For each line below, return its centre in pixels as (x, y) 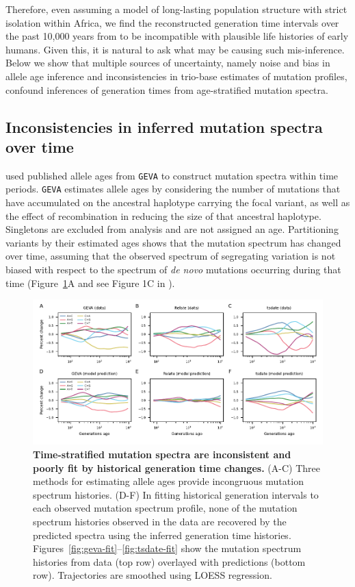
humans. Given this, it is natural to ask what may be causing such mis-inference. (175, 49)
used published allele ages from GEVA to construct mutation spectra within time (172, 175)
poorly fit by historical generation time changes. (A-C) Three (176, 467)
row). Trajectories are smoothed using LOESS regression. (153, 575)
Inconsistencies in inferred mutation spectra (164, 126)
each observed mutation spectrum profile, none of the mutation (165, 508)
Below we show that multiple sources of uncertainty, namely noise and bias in (168, 63)
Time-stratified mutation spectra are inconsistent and (162, 454)
